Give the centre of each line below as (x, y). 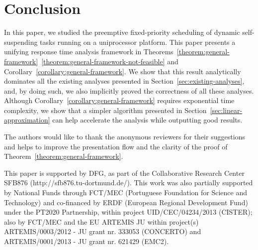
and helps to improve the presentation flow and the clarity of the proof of (116, 146)
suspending (21, 42)
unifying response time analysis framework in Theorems (89, 52)
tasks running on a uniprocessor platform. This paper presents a (138, 42)
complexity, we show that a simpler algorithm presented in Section (105, 110)
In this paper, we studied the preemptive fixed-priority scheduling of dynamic (122, 32)
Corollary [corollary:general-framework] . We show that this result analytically (123, 71)
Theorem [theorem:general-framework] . (64, 156)
